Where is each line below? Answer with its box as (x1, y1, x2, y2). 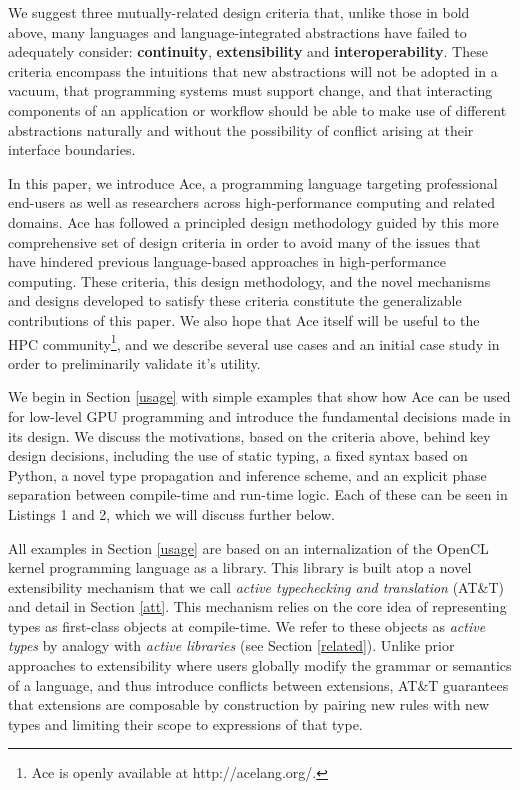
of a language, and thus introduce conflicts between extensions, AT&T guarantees (8, 674, 509, 695)
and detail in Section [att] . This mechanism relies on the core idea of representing (8, 596, 507, 617)
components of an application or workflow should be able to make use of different (8, 99, 507, 120)
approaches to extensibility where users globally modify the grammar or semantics (8, 655, 512, 676)
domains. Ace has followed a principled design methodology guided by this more (8, 211, 499, 232)
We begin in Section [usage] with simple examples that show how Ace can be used (8, 386, 511, 407)
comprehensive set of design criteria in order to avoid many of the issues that (8, 231, 481, 252)
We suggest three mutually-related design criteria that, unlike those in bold (8, 2, 470, 22)
